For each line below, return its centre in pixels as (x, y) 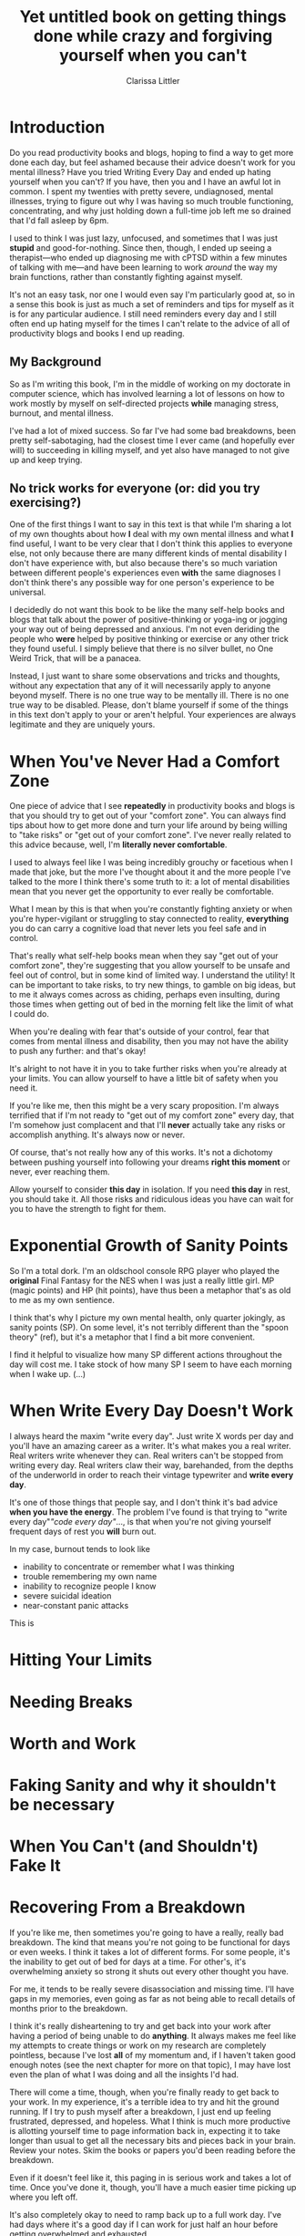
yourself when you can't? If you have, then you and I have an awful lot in (145, 181)
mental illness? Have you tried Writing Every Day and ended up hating (140, 171)
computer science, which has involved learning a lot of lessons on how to (147, 393)
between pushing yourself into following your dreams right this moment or (150, 1162)
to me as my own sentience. (62, 1300)
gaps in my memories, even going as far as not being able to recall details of (152, 1998)
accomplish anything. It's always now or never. (97, 1135)
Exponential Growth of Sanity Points (149, 1246)
